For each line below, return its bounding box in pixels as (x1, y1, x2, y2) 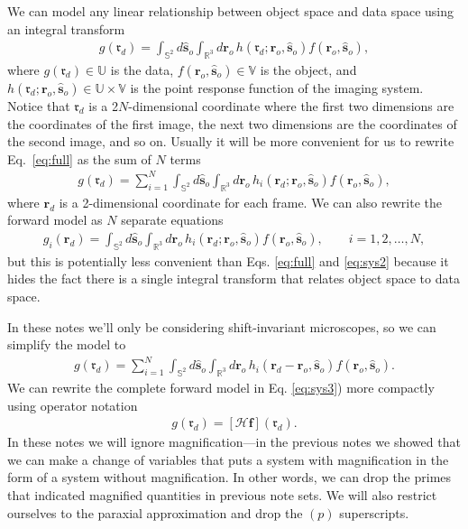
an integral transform (7, 19, 125, 38)
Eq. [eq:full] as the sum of (7, 149, 151, 168)
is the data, (110, 60, 174, 79)
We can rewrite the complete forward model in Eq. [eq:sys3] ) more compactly (7, 378, 435, 397)
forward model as (7, 210, 103, 229)
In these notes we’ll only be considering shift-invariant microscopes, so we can (7, 317, 436, 336)
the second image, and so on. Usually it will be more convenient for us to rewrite (7, 132, 454, 151)
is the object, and (260, 60, 357, 79)
